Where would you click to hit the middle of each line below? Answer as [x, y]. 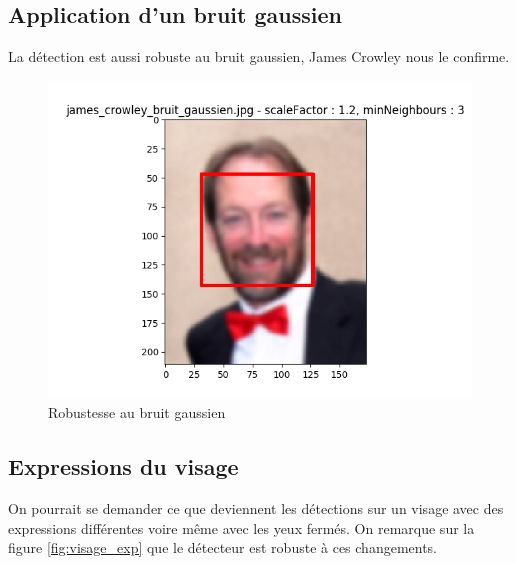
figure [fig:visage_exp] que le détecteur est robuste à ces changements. [223, 547]
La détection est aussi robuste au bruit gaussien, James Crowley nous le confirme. [259, 56]
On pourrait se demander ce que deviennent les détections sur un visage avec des [256, 508]
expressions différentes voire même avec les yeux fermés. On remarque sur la [241, 527]
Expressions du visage [123, 466]
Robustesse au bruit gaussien [137, 412]
